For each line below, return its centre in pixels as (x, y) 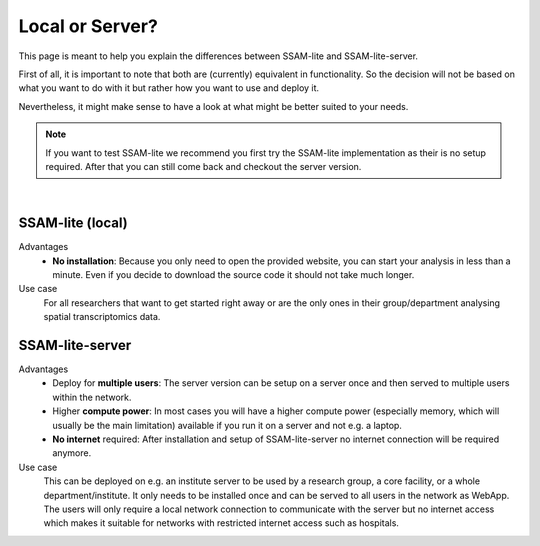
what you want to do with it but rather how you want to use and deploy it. (169, 88)
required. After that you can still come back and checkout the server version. (203, 166)
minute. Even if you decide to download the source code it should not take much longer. (233, 274)
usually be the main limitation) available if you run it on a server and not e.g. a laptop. (227, 425)
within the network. (92, 397)
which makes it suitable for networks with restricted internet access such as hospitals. (221, 523)
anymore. (72, 453)
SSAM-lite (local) (73, 223)
